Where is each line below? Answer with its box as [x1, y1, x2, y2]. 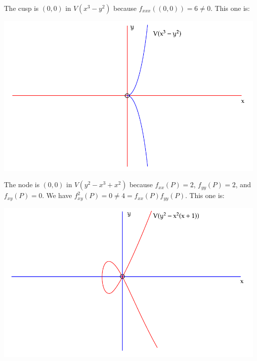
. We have [42, 190, 72, 201]
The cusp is [4, 3, 39, 13]
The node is [4, 179, 40, 190]
